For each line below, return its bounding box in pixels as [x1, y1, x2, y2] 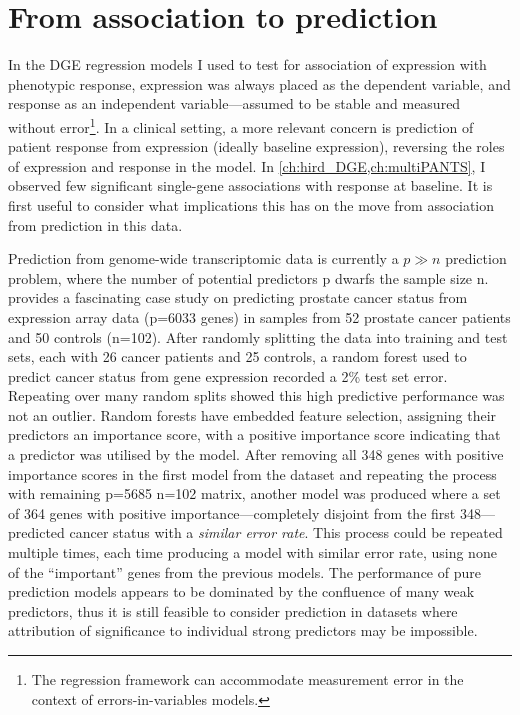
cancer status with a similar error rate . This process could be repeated [69, 522, 503, 543]
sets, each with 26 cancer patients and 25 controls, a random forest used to [8, 346, 467, 367]
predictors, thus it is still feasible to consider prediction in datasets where [8, 600, 458, 621]
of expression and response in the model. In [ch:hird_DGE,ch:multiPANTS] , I [8, 155, 486, 176]
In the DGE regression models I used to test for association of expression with [8, 54, 487, 75]
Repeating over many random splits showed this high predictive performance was [8, 385, 505, 406]
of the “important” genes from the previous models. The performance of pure [8, 561, 481, 582]
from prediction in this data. [8, 214, 183, 235]
